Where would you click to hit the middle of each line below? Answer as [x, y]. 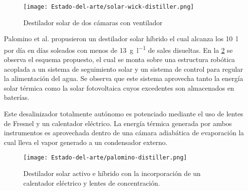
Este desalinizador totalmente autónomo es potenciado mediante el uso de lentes [124, 114]
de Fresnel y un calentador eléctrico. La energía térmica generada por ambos [118, 123]
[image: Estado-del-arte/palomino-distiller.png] [105, 158]
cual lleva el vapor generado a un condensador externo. [86, 142]
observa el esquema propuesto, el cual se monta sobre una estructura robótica [120, 59]
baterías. [17, 97]
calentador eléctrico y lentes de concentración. [92, 183]
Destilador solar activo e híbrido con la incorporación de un [112, 173]
